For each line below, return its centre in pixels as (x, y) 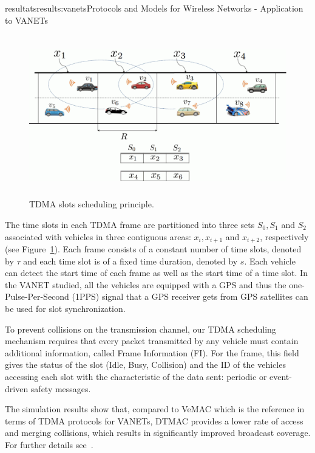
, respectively (284, 236)
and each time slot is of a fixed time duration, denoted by (130, 261)
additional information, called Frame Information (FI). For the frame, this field (152, 352)
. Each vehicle (270, 261)
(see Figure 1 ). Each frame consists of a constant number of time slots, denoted (153, 248)
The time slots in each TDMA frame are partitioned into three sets (130, 224)
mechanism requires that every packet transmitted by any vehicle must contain (152, 341)
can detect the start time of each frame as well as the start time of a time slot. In (156, 273)
